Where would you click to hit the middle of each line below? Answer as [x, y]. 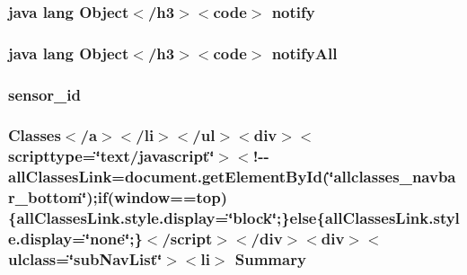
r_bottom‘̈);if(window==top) [118, 197]
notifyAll [304, 53]
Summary [270, 258]
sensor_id [44, 94]
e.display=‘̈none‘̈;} [75, 239]
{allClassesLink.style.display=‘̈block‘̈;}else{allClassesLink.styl [234, 218]
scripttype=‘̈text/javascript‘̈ [111, 156]
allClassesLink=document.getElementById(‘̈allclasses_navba [232, 177]
